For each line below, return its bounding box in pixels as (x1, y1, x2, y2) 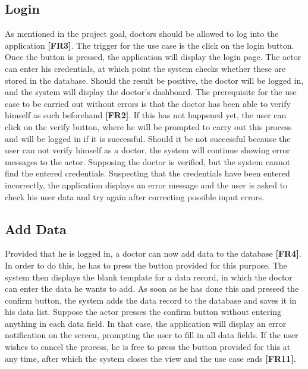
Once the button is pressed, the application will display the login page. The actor (5, 51, 301, 63)
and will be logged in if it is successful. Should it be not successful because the (5, 132, 291, 144)
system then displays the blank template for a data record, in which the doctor (5, 270, 293, 283)
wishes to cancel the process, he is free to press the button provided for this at (5, 340, 291, 353)
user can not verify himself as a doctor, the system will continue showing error (5, 144, 290, 156)
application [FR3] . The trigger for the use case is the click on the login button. (5, 39, 294, 51)
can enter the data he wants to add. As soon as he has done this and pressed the (5, 282, 299, 295)
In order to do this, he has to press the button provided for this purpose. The (5, 258, 287, 271)
